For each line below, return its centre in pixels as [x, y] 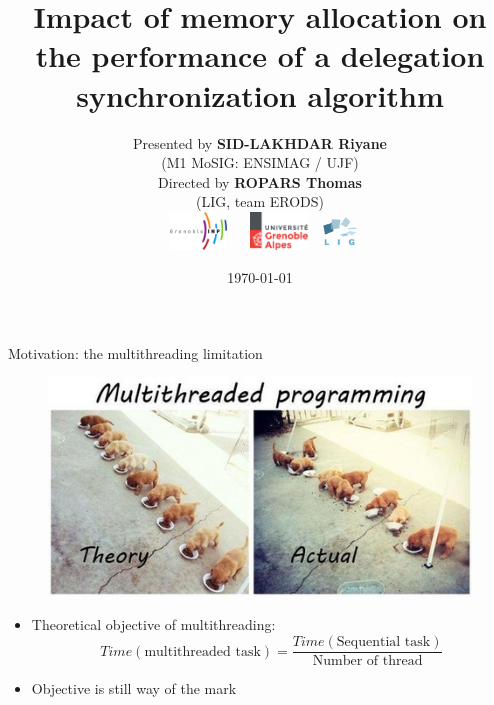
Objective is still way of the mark [134, 688]
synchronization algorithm [260, 94]
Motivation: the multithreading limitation [135, 352]
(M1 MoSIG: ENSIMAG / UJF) [260, 162]
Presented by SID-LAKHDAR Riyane [259, 142]
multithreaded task [202, 651]
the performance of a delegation [260, 55]
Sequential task [383, 642]
